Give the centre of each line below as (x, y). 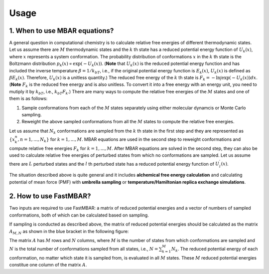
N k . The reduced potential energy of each (214, 250)
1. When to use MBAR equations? (62, 31)
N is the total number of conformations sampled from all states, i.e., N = (84, 249)
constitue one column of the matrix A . (48, 265)
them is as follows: (28, 99)
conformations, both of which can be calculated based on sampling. (79, 215)
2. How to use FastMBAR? (50, 196)
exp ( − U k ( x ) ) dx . (239, 78)
